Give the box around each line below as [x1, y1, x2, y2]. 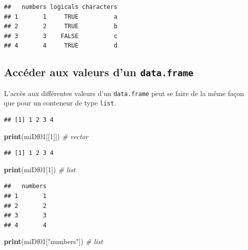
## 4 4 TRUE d [4, 42, 118, 50]
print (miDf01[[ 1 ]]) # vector [4, 131, 89, 141]
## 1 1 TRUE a [4, 13, 118, 20]
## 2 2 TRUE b [4, 23, 118, 30]
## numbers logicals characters [4, 3, 118, 10]
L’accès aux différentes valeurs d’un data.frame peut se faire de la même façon [4, 88, 244, 98]
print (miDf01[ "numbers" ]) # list [4, 236, 103, 247]
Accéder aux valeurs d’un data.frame [4, 64, 194, 80]
